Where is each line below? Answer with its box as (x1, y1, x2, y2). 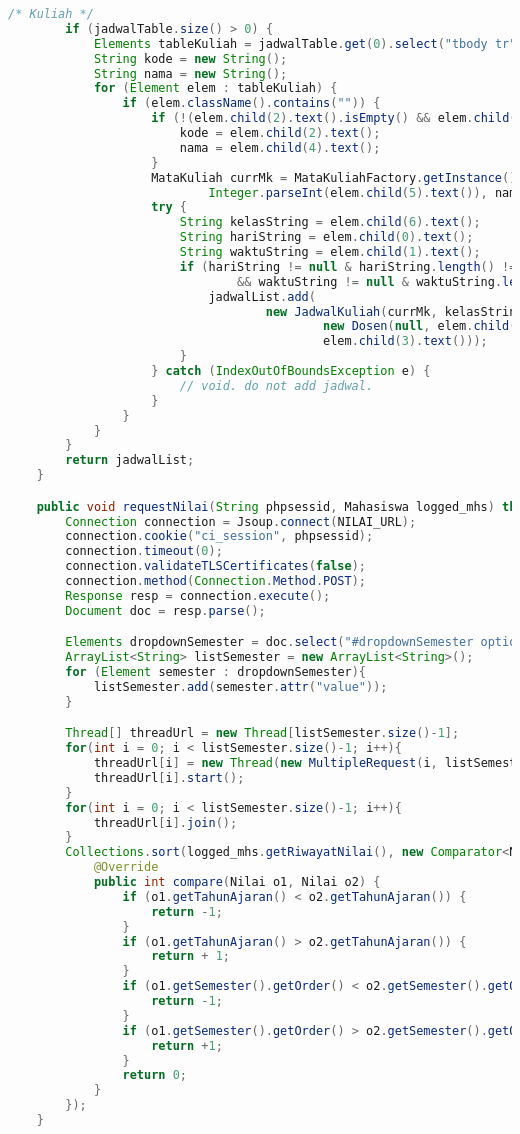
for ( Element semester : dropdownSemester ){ (65, 665, 367, 680)
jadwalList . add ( (208, 289, 316, 304)
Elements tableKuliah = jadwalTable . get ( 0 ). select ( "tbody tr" (93, 36, 517, 51)
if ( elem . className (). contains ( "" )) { (122, 96, 381, 111)
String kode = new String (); (93, 51, 288, 66)
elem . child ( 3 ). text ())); (322, 334, 488, 349)
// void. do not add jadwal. (179, 378, 374, 393)
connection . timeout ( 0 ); (65, 544, 223, 559)
